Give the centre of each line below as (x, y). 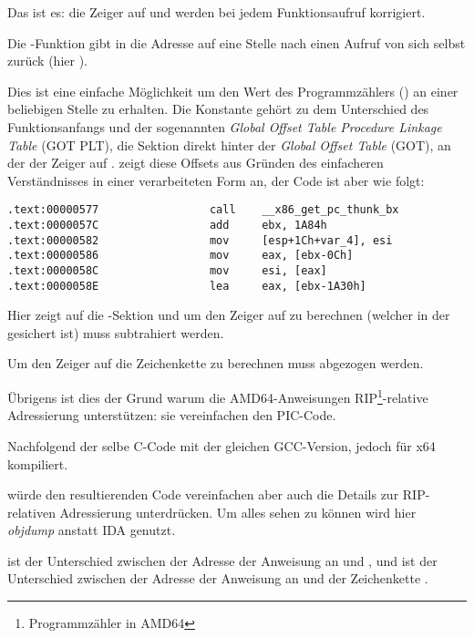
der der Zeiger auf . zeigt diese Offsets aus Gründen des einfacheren (196, 163)
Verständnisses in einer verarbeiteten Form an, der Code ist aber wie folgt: (216, 180)
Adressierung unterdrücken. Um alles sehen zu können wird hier (238, 512)
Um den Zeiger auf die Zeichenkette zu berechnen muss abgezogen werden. (216, 363)
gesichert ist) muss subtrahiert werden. (116, 332)
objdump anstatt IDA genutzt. (92, 530)
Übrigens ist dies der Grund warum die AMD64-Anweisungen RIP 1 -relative (218, 396)
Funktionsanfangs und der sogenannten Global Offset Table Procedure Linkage (225, 126)
